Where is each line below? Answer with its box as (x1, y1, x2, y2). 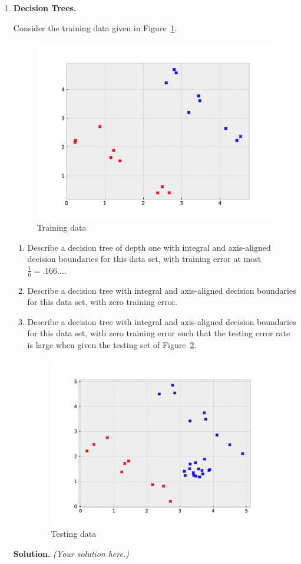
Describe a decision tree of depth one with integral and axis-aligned (27, 241, 271, 253)
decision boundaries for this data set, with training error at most (27, 253, 262, 265)
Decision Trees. (13, 2, 77, 14)
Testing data (51, 527, 97, 540)
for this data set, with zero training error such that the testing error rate (27, 327, 290, 339)
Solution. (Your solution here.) (13, 547, 129, 559)
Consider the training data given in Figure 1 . (13, 21, 177, 34)
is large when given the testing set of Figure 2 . (27, 338, 197, 350)
